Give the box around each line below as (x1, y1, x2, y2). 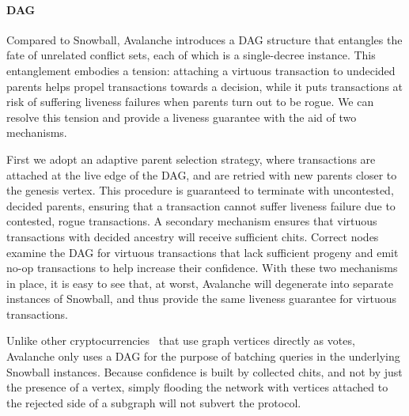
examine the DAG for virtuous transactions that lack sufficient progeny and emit (6, 244, 399, 260)
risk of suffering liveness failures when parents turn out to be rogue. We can (6, 93, 374, 110)
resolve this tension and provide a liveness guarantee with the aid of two (6, 108, 357, 125)
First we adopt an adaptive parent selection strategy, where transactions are (6, 150, 376, 167)
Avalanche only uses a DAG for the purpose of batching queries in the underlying (6, 348, 400, 365)
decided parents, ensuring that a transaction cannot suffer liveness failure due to (6, 197, 396, 214)
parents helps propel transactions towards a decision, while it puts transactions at (6, 78, 403, 94)
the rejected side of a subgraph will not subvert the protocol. (6, 394, 301, 410)
